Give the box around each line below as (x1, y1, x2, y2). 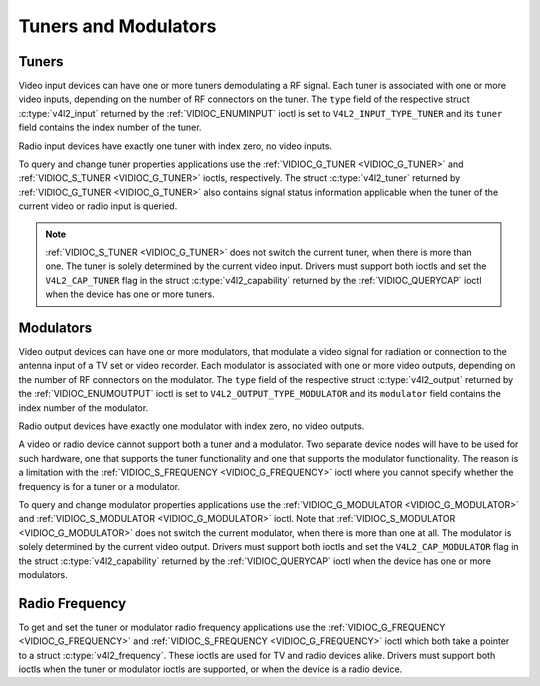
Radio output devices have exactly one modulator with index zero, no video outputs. (18, 420, 365, 432)
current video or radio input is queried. (18, 200, 178, 212)
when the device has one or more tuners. (45, 288, 215, 300)
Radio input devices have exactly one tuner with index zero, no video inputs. (18, 140, 333, 152)
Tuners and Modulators (18, 15, 217, 37)
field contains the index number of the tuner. (18, 121, 202, 134)
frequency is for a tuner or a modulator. (18, 480, 181, 492)
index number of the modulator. (18, 401, 149, 414)
